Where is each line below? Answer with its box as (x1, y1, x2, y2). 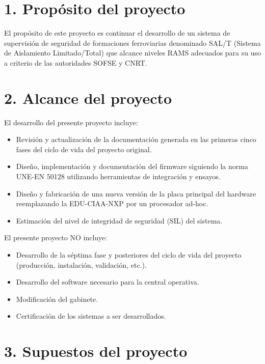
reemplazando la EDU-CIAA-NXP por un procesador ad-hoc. (16, 198, 208, 209)
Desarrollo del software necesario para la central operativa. (16, 276, 199, 287)
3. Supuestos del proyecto (4, 341, 188, 361)
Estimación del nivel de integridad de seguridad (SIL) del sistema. (16, 215, 223, 226)
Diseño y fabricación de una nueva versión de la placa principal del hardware (16, 188, 256, 199)
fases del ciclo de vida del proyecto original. (16, 144, 152, 154)
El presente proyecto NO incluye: (4, 232, 108, 243)
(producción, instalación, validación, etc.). (16, 259, 147, 270)
